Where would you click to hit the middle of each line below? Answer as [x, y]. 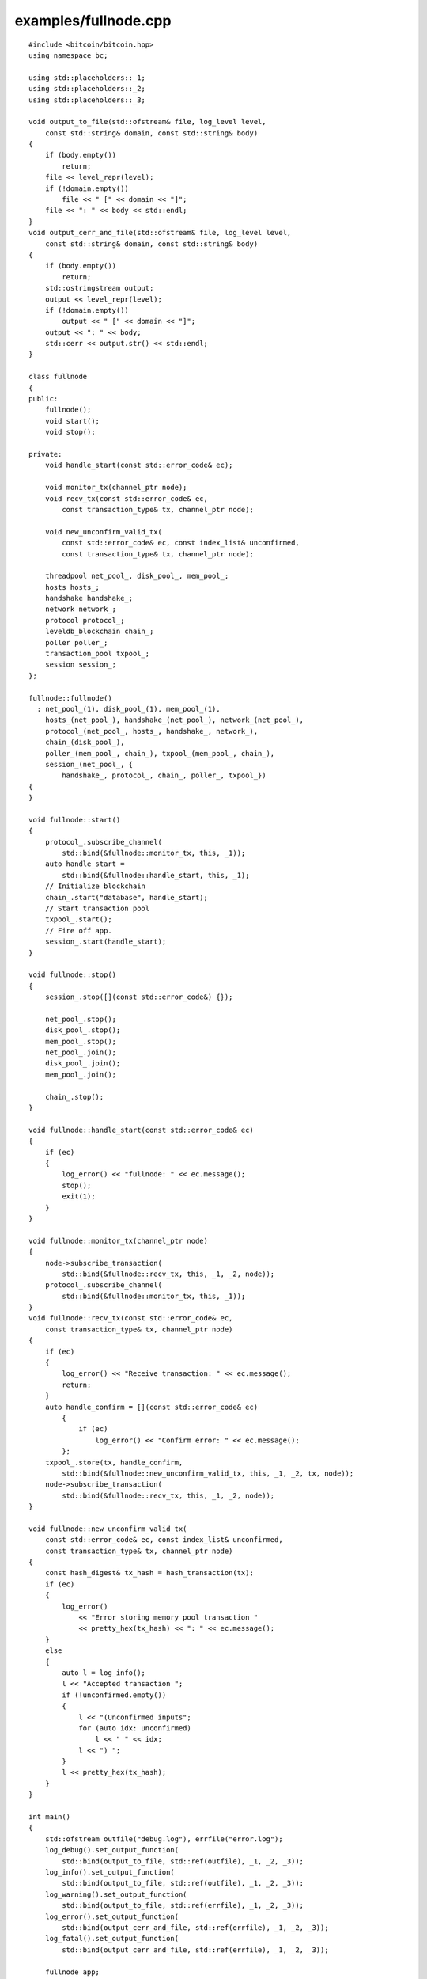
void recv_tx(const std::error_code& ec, [127, 498]
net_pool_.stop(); [81, 1019]
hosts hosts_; [72, 587]
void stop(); [70, 432]
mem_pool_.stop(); [81, 1041]
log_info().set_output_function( [110, 1872]
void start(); [72, 421]
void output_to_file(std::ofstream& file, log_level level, [147, 122]
